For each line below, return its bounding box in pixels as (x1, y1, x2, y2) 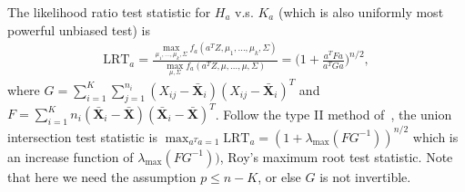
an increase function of (7, 147, 134, 166)
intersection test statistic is (7, 127, 157, 146)
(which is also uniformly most (278, 3, 444, 21)
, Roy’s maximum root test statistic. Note (219, 147, 453, 166)
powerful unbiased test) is (7, 20, 150, 39)
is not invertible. (319, 167, 411, 186)
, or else (258, 167, 301, 186)
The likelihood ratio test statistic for (7, 3, 211, 21)
